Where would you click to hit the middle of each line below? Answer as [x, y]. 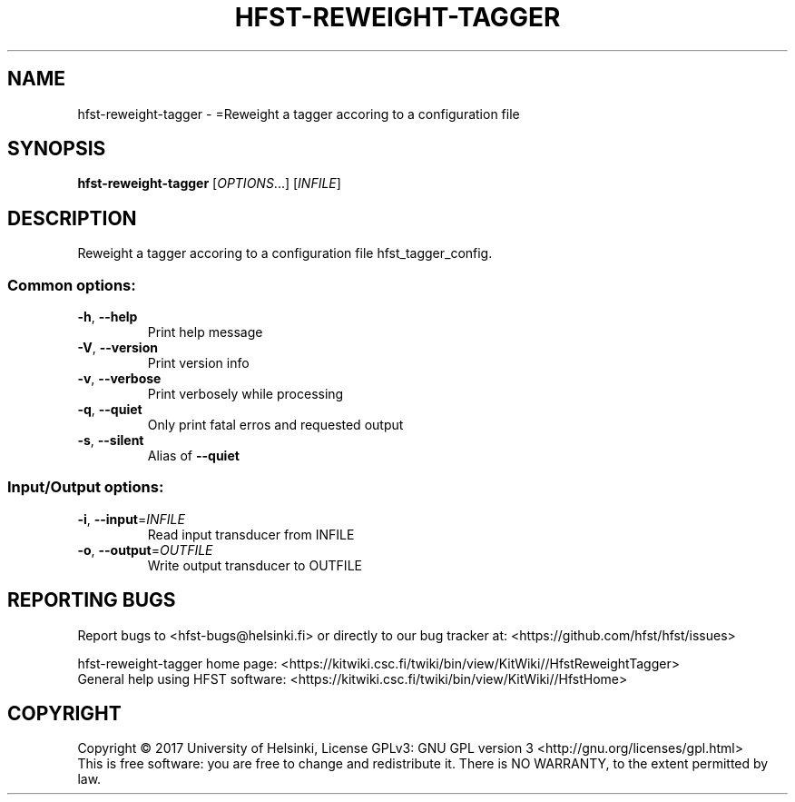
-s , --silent [111, 441]
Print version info [198, 363]
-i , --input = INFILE [131, 519]
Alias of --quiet [193, 456]
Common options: [72, 285]
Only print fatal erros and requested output [275, 425]
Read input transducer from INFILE [251, 534]
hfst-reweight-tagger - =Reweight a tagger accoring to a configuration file [299, 114]
